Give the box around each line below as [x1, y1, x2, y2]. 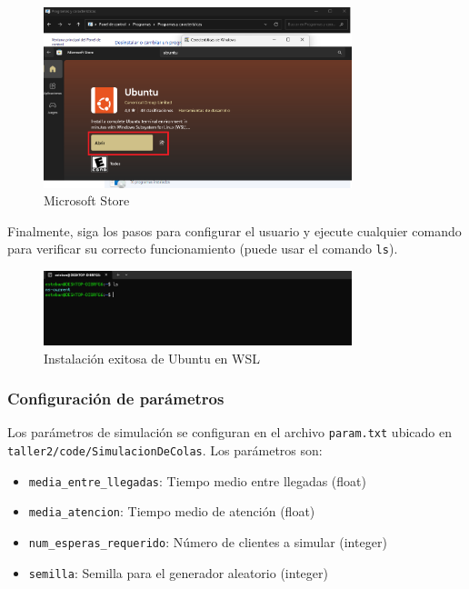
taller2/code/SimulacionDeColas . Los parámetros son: [7, 440, 323, 459]
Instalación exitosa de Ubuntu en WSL [44, 348, 260, 367]
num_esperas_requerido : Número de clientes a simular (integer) [28, 532, 387, 551]
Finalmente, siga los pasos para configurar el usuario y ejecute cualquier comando [7, 221, 462, 240]
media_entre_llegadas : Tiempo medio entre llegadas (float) [28, 471, 366, 490]
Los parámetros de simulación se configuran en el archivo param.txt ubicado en [7, 423, 452, 442]
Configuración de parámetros [7, 387, 225, 410]
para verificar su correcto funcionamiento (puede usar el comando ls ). [7, 239, 398, 258]
